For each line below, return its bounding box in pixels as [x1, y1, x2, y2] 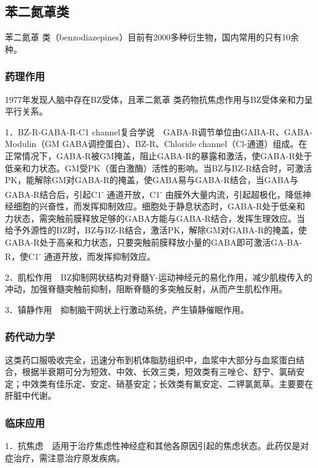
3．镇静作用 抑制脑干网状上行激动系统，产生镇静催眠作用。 [5, 303, 249, 315]
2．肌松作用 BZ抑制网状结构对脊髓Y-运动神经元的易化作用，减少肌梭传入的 [5, 270, 312, 283]
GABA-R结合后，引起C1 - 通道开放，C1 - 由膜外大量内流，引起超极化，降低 [5, 186, 303, 200]
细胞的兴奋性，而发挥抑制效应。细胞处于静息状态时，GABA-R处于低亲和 [13, 200, 305, 213]
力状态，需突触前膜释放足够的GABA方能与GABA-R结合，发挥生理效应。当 [5, 211, 305, 224]
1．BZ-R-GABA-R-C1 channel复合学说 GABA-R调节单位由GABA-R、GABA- [5, 125, 312, 138]
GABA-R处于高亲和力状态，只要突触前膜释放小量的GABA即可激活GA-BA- [5, 235, 302, 248]
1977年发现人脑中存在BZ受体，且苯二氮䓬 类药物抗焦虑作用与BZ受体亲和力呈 [5, 92, 313, 105]
